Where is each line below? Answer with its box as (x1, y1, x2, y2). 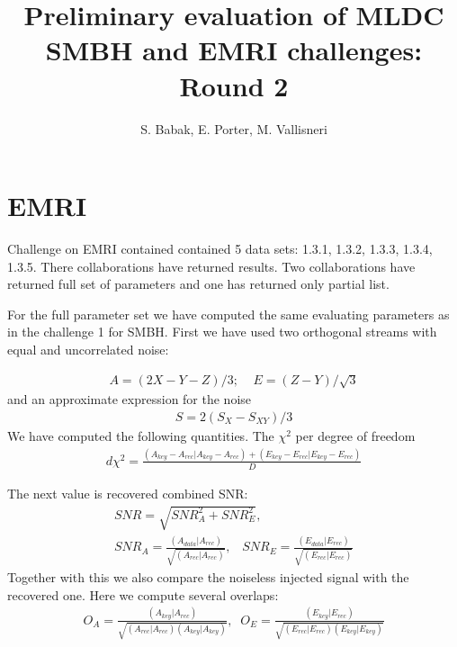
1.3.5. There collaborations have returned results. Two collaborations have (7, 256, 416, 275)
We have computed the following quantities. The (7, 427, 274, 445)
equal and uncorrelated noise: (7, 340, 169, 358)
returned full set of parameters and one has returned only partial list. (7, 274, 390, 293)
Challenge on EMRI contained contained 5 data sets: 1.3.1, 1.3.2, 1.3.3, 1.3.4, (7, 239, 433, 258)
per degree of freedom (295, 427, 416, 445)
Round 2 (179, 67, 289, 103)
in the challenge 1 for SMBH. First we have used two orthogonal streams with (7, 322, 437, 341)
